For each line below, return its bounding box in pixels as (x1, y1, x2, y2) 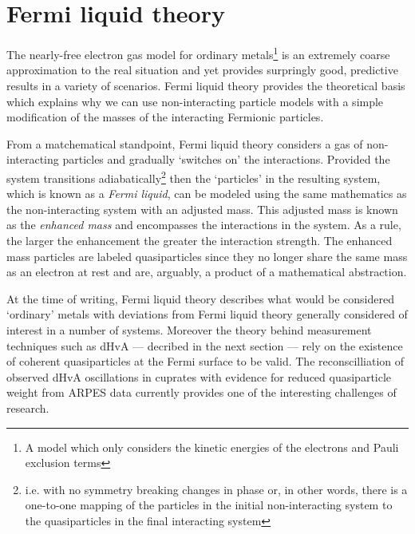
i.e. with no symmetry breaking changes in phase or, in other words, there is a (25, 481, 408, 497)
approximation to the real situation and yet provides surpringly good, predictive (6, 61, 398, 78)
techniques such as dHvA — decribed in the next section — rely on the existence (6, 337, 403, 354)
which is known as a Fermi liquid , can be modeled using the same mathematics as (6, 185, 407, 202)
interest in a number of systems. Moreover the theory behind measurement (6, 321, 372, 338)
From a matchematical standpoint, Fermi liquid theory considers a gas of (6, 135, 363, 152)
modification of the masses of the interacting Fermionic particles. (6, 109, 324, 125)
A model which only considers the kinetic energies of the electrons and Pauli (25, 438, 399, 455)
